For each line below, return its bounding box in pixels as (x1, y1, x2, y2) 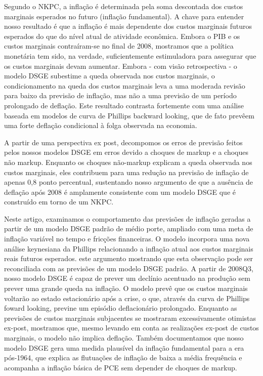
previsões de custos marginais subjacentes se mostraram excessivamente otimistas (4, 312, 256, 323)
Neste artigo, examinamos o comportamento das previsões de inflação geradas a (4, 213, 251, 224)
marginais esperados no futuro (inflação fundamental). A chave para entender (4, 11, 244, 21)
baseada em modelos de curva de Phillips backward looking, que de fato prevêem (4, 110, 254, 120)
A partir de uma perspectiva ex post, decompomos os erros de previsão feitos (4, 137, 243, 147)
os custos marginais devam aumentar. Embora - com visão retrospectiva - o (4, 60, 237, 71)
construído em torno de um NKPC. (4, 196, 114, 207)
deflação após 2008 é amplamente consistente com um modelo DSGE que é (4, 186, 236, 197)
